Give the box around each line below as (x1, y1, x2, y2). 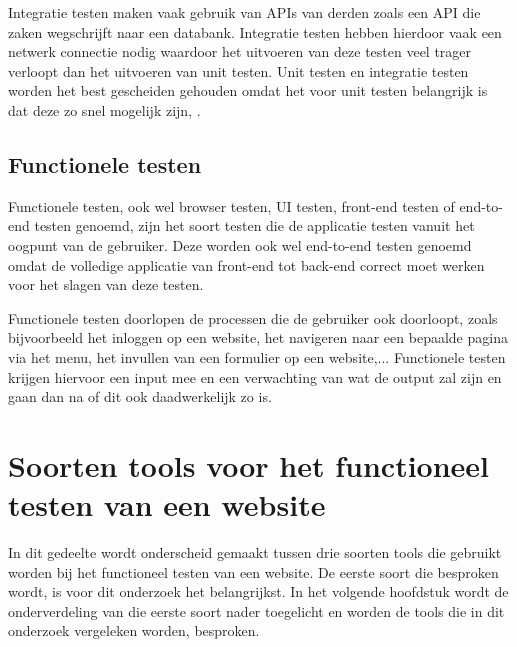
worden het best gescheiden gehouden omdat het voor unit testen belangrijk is (8, 80, 488, 101)
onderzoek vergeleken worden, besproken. (8, 620, 260, 641)
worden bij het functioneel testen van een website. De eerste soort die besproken (8, 561, 499, 582)
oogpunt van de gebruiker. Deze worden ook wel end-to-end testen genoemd (8, 234, 472, 255)
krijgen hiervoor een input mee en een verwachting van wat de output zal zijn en (8, 366, 502, 387)
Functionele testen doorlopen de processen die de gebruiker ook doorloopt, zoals (8, 307, 498, 328)
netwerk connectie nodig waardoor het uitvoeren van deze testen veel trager (8, 41, 472, 62)
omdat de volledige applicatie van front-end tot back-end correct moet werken (8, 254, 485, 275)
